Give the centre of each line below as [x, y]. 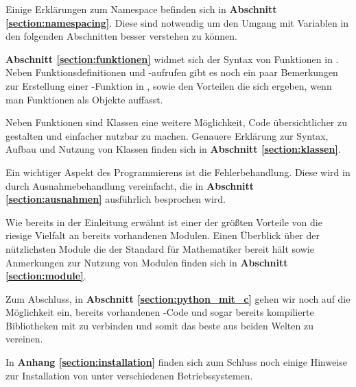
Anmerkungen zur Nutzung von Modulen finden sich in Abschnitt [147, 262]
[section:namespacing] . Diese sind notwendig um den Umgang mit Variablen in [177, 22]
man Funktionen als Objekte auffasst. [84, 99]
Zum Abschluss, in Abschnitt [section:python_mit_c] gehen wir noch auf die [178, 298]
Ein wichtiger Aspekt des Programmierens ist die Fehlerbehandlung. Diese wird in [178, 172]
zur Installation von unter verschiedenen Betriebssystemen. [129, 375]
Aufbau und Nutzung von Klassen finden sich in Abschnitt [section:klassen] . [173, 149]
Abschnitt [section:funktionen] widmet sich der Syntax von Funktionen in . [172, 59]
